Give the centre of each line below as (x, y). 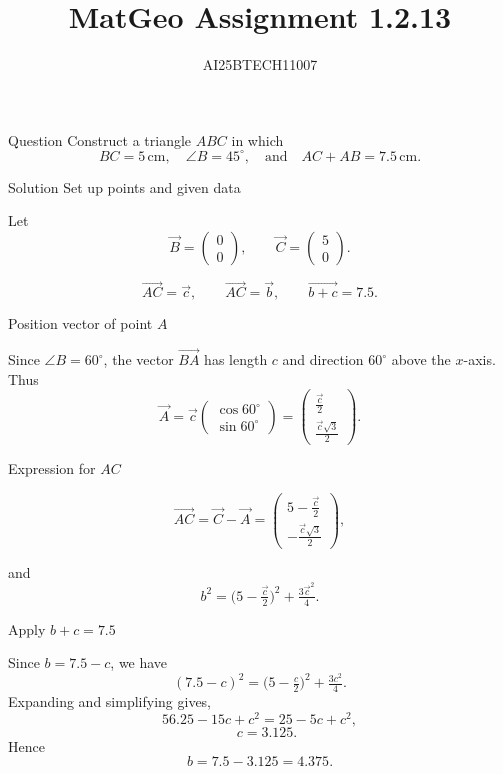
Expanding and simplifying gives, (110, 701)
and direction (323, 359)
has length (236, 359)
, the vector (138, 359)
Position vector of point (80, 323)
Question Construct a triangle (100, 139)
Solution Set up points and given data (124, 186)
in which (257, 139)
